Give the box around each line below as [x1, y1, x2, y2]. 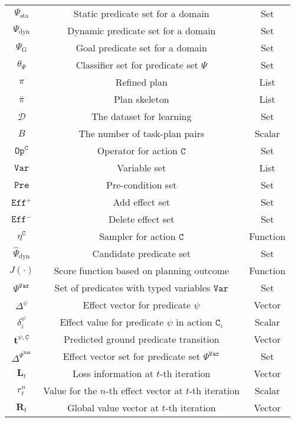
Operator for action [97, 144, 178, 157]
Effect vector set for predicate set [63, 349, 201, 363]
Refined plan [115, 75, 168, 89]
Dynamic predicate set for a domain [67, 24, 216, 37]
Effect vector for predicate [83, 298, 191, 312]
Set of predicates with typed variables [54, 281, 211, 295]
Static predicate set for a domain [73, 7, 209, 20]
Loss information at [73, 366, 153, 381]
